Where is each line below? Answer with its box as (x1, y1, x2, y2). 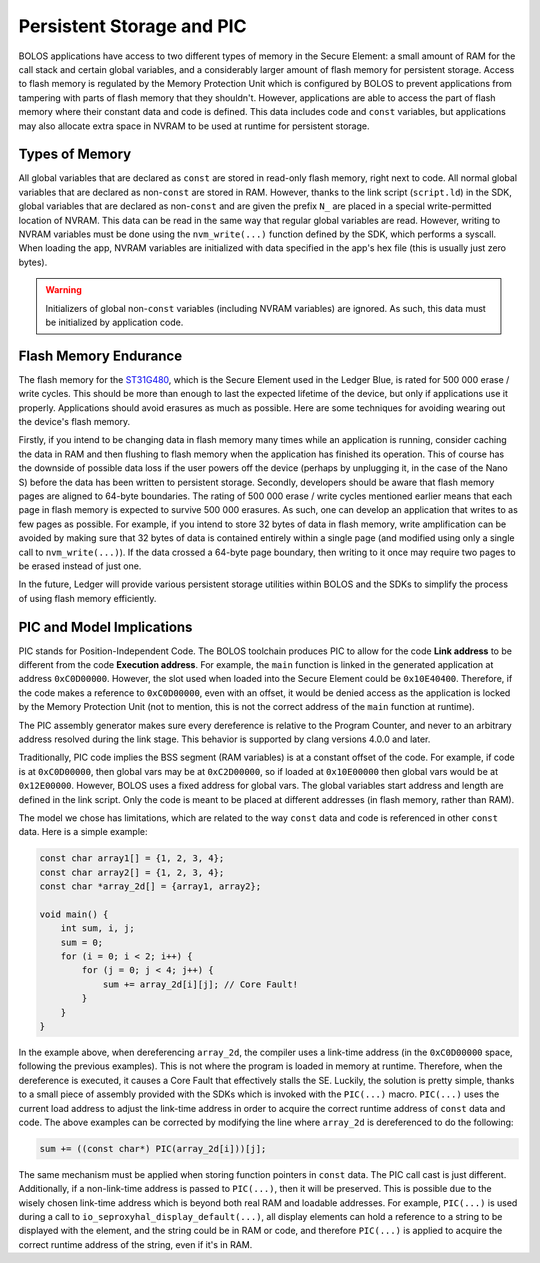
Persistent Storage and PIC (18, 15, 247, 37)
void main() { (39, 908, 109, 920)
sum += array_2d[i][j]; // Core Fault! (102, 978, 299, 990)
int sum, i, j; (60, 923, 135, 934)
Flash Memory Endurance (18, 347, 183, 364)
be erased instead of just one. (18, 560, 142, 572)
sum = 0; (60, 936, 104, 948)
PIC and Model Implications (18, 618, 193, 635)
